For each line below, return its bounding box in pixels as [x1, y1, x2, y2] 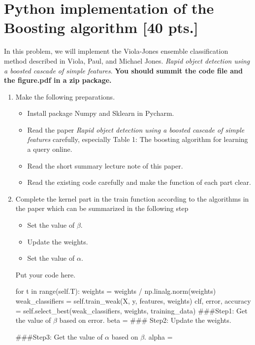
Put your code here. [15, 269, 76, 279]
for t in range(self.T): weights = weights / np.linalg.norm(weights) [15, 286, 216, 296]
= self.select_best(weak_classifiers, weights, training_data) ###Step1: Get [15, 305, 248, 315]
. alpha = [144, 331, 173, 342]
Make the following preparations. [15, 91, 115, 102]
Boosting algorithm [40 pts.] [4, 17, 198, 37]
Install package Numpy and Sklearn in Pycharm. [27, 108, 174, 118]
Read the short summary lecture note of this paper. [27, 160, 183, 171]
